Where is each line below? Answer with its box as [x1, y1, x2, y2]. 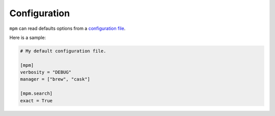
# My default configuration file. [20, 48, 106, 54]
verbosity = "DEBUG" [20, 69, 71, 75]
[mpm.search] [20, 91, 53, 96]
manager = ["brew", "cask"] [20, 76, 90, 82]
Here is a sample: [9, 34, 46, 41]
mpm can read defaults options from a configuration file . [9, 25, 126, 31]
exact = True [20, 98, 53, 103]
